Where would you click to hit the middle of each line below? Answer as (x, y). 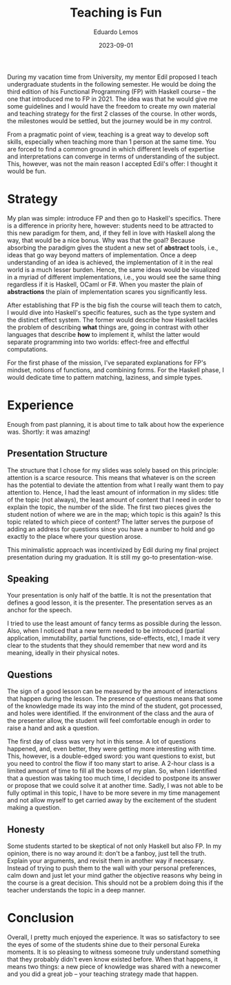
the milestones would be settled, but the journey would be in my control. (110, 121)
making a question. (34, 808)
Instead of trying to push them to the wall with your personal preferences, (112, 868)
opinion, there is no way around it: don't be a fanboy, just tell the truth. (107, 854)
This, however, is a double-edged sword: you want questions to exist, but (111, 756)
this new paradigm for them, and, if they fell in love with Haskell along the (111, 232)
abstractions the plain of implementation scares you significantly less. (107, 291)
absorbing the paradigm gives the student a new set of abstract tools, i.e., (113, 248)
